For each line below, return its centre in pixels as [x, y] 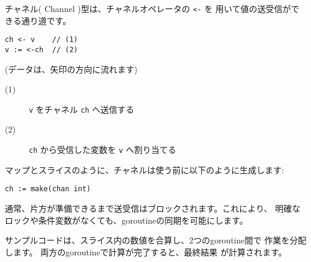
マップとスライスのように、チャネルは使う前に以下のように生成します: [144, 169]
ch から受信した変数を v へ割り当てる [103, 149]
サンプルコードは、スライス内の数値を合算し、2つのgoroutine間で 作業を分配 [156, 240]
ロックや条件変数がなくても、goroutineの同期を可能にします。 [126, 220]
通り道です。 [46, 20]
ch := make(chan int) [48, 189]
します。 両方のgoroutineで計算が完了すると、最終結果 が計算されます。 [146, 252]
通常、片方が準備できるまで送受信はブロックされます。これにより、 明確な [153, 208]
